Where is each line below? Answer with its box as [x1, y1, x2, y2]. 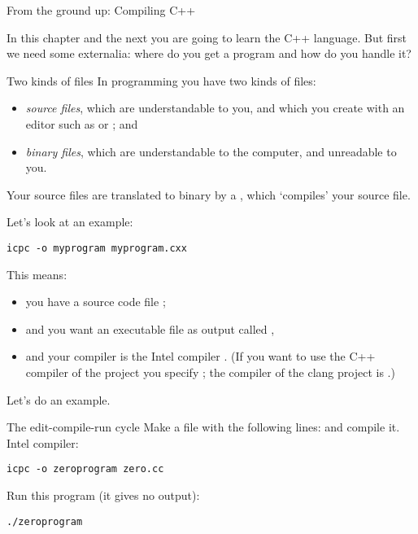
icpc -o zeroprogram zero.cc [7, 463, 164, 475]
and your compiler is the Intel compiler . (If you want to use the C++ [25, 348, 376, 365]
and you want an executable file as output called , [25, 320, 275, 337]
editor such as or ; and [25, 115, 138, 132]
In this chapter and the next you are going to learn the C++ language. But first [7, 28, 407, 46]
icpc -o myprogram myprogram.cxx [7, 242, 187, 254]
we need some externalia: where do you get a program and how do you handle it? [7, 45, 411, 62]
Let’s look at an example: [7, 213, 133, 230]
